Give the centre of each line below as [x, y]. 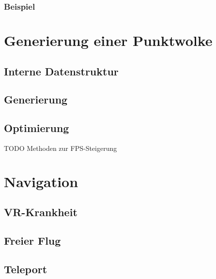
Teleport [26, 269]
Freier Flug [32, 241]
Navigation [41, 181]
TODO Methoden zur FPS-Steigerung [61, 148]
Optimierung [37, 128]
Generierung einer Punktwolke [108, 40]
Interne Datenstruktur [61, 71]
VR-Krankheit [41, 212]
